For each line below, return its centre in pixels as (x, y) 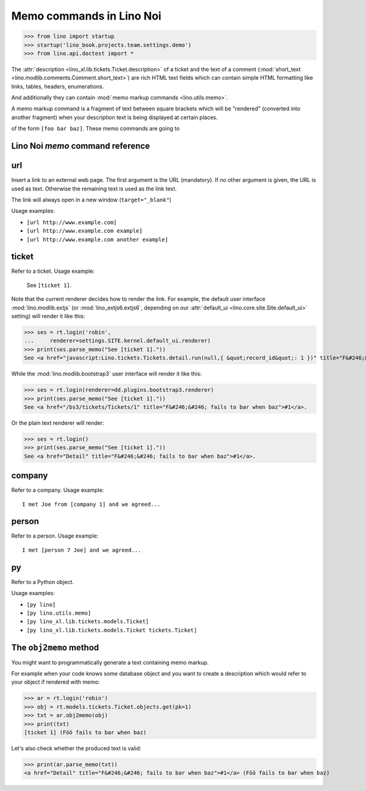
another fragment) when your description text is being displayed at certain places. (114, 117)
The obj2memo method (55, 647)
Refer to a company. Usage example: (58, 490)
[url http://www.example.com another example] (97, 239)
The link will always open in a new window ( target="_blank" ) (91, 200)
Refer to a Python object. (43, 582)
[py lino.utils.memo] (59, 613)
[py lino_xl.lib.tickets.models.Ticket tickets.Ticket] (112, 630)
